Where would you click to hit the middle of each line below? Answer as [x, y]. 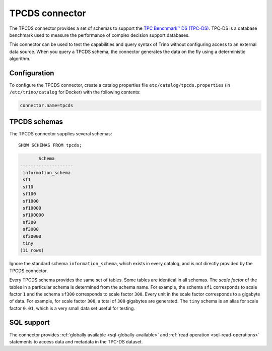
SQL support [29, 322]
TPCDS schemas [36, 121]
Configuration [32, 73]
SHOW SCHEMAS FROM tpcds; [50, 145]
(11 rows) [32, 250]
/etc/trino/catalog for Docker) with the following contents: [75, 92]
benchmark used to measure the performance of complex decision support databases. [99, 35]
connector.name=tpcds [47, 106]
